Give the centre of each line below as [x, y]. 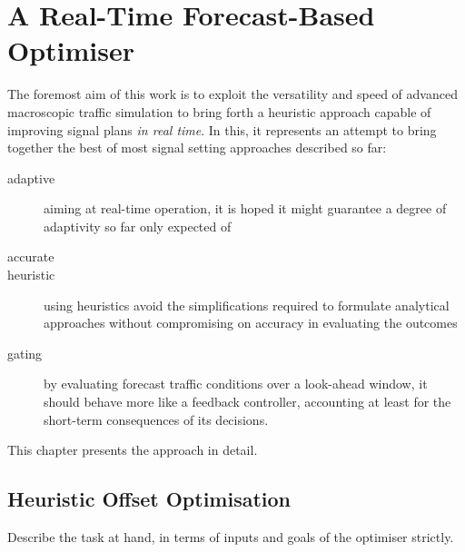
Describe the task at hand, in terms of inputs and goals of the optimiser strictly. [231, 537]
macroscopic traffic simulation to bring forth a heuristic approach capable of [219, 111]
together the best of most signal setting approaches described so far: [197, 148]
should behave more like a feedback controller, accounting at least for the [247, 402]
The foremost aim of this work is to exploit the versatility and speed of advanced [232, 94]
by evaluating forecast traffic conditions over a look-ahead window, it [236, 384]
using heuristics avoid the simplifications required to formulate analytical [247, 305]
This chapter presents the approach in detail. [133, 450]
